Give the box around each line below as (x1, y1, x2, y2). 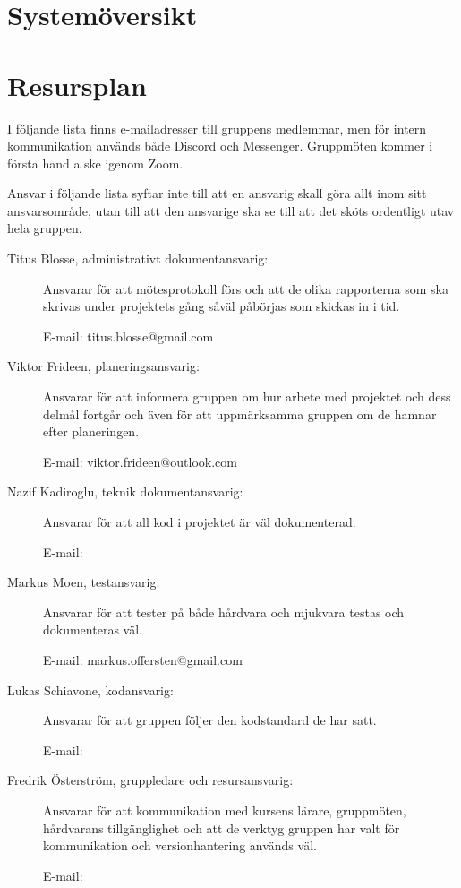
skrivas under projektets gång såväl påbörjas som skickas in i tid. (43, 297, 400, 315)
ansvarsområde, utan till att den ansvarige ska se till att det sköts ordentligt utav (7, 201, 455, 220)
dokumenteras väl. (43, 620, 142, 639)
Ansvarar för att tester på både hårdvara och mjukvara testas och (43, 602, 405, 621)
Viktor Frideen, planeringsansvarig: (7, 357, 200, 375)
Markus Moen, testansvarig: (7, 573, 160, 591)
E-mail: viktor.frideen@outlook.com (43, 452, 237, 470)
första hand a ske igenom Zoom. (7, 153, 184, 172)
